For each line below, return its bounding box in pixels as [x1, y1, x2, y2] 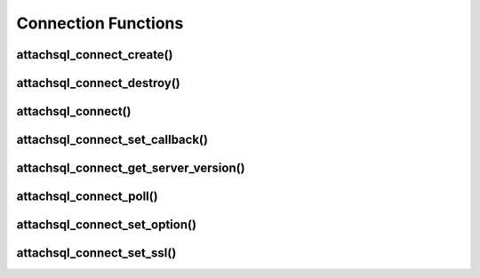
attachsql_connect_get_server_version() [16, 161, 245, 176]
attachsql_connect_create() [16, 47, 173, 62]
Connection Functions [16, 13, 184, 33]
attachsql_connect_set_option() [16, 218, 197, 233]
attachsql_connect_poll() [16, 189, 159, 204]
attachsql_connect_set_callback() [16, 132, 209, 147]
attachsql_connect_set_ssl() [16, 245, 177, 261]
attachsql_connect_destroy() [16, 75, 181, 91]
